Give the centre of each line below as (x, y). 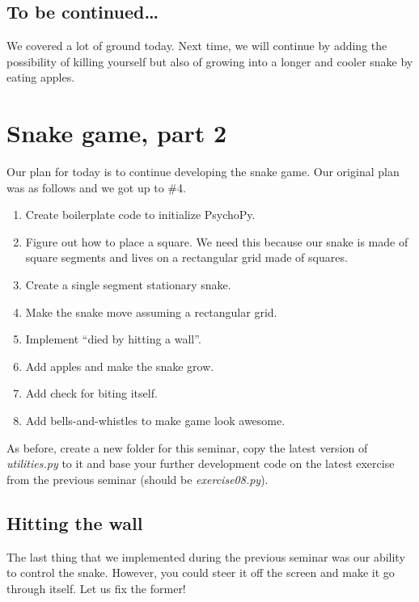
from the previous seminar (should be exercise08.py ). (138, 479)
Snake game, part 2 (117, 133)
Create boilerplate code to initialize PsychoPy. (140, 215)
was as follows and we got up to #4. (96, 187)
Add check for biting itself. (91, 393)
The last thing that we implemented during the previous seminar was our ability (206, 556)
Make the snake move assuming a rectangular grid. (151, 312)
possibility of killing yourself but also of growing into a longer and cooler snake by (210, 61)
